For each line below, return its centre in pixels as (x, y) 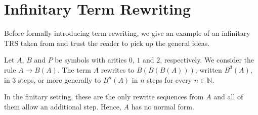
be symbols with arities (91, 60)
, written (208, 69)
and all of (228, 97)
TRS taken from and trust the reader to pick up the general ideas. (107, 43)
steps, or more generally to (60, 79)
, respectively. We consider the (207, 60)
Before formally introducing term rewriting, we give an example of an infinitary (127, 33)
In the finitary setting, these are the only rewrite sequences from (104, 97)
